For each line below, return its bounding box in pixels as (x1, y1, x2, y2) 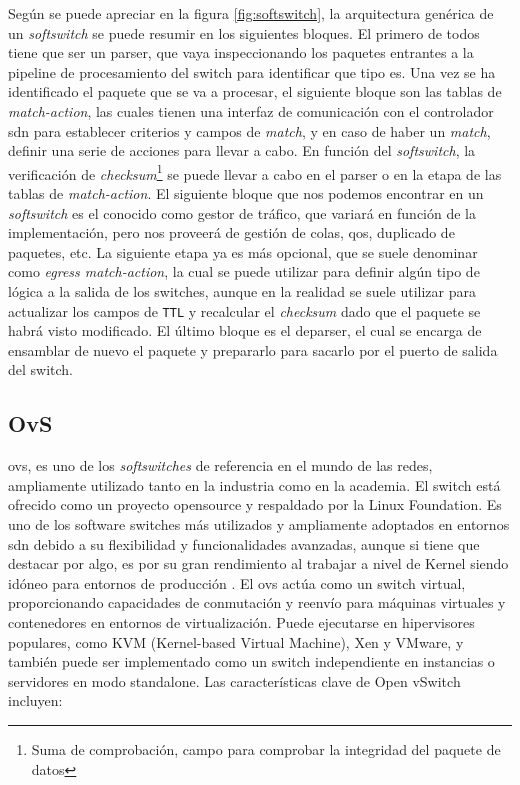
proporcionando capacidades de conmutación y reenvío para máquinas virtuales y (8, 592, 506, 613)
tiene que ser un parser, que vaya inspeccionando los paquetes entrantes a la (8, 42, 474, 63)
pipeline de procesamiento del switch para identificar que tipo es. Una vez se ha (8, 61, 496, 82)
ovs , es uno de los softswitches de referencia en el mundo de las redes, (8, 455, 433, 476)
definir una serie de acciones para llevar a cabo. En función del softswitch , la (8, 140, 476, 161)
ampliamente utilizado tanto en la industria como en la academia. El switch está (8, 474, 501, 495)
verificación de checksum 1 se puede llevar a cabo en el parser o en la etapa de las (8, 160, 502, 184)
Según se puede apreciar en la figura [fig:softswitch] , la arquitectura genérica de (8, 3, 494, 23)
